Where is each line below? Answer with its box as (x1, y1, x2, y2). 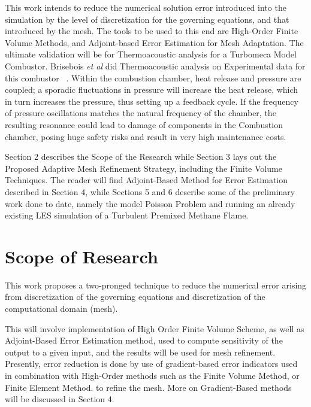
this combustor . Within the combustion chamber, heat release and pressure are (5, 71, 301, 84)
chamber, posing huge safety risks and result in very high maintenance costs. (5, 130, 286, 142)
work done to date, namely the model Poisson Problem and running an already (5, 197, 295, 209)
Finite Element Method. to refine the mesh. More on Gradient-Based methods (5, 381, 292, 393)
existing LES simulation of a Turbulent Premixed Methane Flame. (5, 209, 249, 221)
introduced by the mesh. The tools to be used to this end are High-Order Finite (5, 25, 298, 37)
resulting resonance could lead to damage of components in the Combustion (5, 118, 283, 130)
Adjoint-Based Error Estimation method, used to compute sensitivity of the (5, 334, 283, 347)
